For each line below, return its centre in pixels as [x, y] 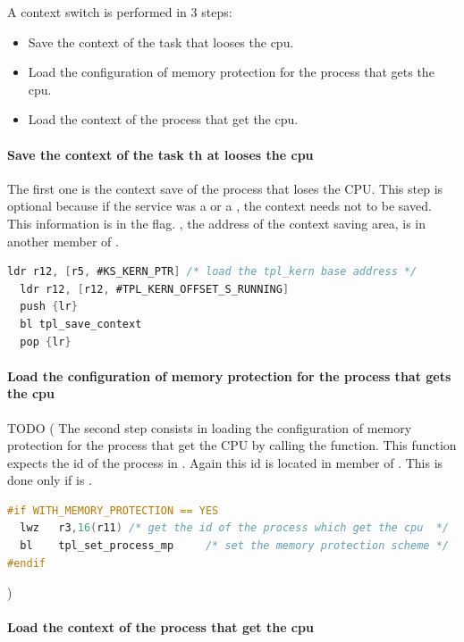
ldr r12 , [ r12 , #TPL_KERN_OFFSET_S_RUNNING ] [155, 289]
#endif [26, 563]
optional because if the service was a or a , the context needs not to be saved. [219, 206]
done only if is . [50, 480]
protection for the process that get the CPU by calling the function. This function [232, 445]
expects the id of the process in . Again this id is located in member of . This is [225, 462]
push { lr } [49, 307]
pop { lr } [46, 342]
